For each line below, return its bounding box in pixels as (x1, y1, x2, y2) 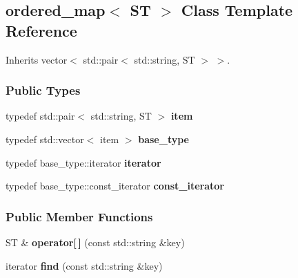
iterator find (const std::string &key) (6, 258, 163, 272)
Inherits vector (6, 52, 68, 66)
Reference (6, 19, 77, 41)
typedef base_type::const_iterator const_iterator (6, 178, 224, 193)
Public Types (6, 82, 81, 99)
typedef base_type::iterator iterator (6, 155, 161, 169)
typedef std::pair (6, 109, 75, 123)
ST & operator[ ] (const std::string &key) (6, 235, 185, 249)
